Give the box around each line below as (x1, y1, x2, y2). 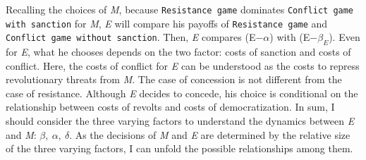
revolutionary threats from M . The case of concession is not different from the (6, 72, 342, 87)
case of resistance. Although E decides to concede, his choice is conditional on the (6, 85, 358, 100)
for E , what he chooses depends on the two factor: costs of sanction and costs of (6, 44, 351, 59)
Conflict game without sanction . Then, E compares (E (6, 30, 256, 44)
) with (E (269, 30, 310, 44)
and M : (6, 127, 37, 142)
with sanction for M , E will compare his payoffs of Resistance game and (6, 16, 328, 30)
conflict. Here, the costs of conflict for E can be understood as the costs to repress (6, 58, 360, 73)
